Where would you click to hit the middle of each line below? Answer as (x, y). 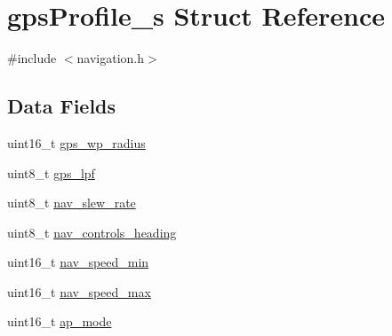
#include (32, 58)
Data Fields (62, 106)
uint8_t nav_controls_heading (92, 232)
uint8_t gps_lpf (51, 172)
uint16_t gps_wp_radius (76, 142)
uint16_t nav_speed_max (79, 291)
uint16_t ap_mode (60, 321)
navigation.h (111, 58)
